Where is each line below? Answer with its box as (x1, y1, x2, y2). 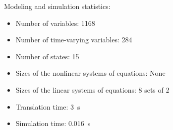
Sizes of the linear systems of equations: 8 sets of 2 (15, 84, 170, 95)
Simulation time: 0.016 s (15, 118, 91, 129)
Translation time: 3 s (15, 101, 80, 112)
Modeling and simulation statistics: (4, 1, 111, 11)
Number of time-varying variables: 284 (15, 34, 132, 45)
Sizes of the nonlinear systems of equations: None (15, 68, 166, 78)
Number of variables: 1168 (15, 17, 95, 28)
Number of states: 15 (15, 51, 79, 61)
